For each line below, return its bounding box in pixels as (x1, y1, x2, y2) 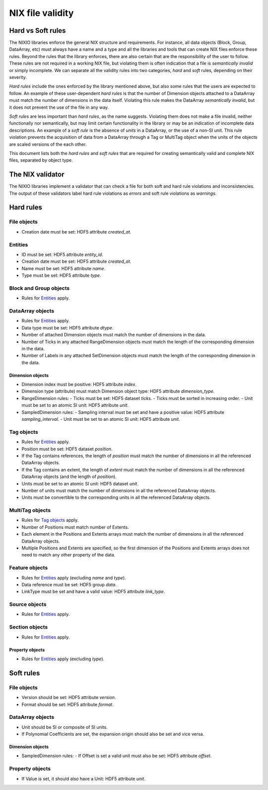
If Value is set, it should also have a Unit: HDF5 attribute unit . (21, 776, 146, 782)
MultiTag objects (9, 507, 51, 514)
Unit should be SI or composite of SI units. (21, 724, 108, 730)
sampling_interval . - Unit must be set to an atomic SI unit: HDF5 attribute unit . (21, 416, 180, 422)
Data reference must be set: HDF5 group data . (21, 581, 117, 587)
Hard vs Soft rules (9, 26, 66, 35)
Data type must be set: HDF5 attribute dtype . (21, 324, 114, 330)
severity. (9, 75, 27, 80)
